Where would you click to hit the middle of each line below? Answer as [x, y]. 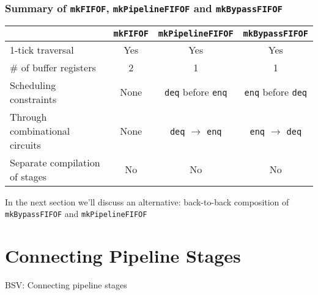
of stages [28, 176]
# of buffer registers [53, 67]
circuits [25, 144]
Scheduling [33, 85]
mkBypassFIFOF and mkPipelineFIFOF [76, 214]
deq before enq [196, 92]
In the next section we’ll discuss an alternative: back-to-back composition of [147, 201]
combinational [40, 130]
